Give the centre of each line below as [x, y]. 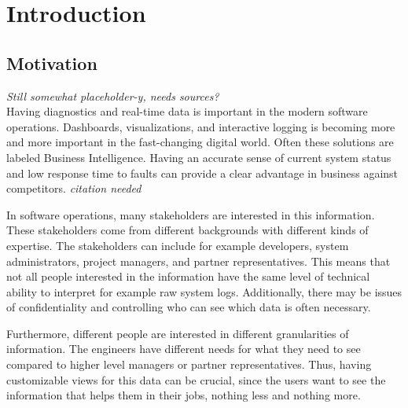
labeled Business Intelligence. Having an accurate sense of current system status [199, 157]
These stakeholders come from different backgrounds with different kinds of [187, 230]
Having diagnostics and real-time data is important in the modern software [187, 111]
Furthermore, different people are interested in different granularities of [178, 333]
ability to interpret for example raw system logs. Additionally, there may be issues [204, 291]
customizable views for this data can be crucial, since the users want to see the [196, 379]
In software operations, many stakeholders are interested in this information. [191, 214]
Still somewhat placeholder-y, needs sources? [113, 96]
